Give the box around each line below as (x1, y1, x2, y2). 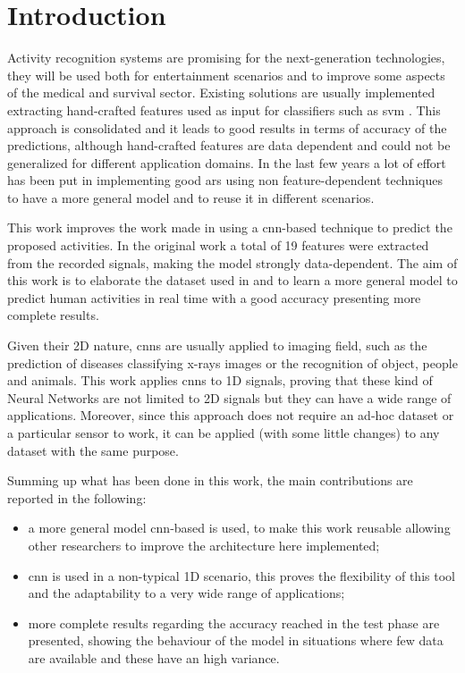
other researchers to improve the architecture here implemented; (28, 535, 380, 554)
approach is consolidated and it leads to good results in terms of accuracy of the (7, 118, 447, 137)
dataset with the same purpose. (7, 441, 179, 459)
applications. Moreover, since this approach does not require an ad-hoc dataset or (7, 406, 454, 425)
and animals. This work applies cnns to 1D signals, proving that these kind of (7, 371, 433, 390)
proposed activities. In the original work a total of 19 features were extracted (7, 236, 429, 255)
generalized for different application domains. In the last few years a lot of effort (7, 153, 446, 172)
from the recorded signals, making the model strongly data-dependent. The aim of (7, 253, 458, 272)
